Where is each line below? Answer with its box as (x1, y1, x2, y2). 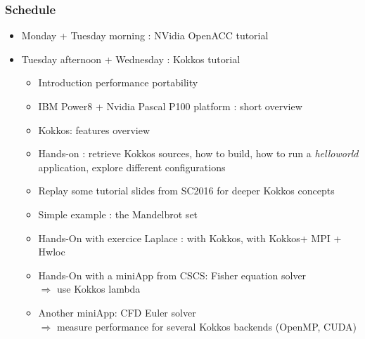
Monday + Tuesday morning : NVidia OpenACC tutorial (21, 28, 269, 43)
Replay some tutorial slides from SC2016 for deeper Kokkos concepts (38, 183, 335, 198)
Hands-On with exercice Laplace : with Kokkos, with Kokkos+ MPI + (38, 230, 342, 245)
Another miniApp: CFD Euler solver (38, 305, 196, 319)
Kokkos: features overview (38, 122, 151, 137)
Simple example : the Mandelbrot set (38, 206, 198, 221)
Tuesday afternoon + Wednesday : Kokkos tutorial (21, 51, 241, 66)
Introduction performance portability (38, 75, 198, 90)
